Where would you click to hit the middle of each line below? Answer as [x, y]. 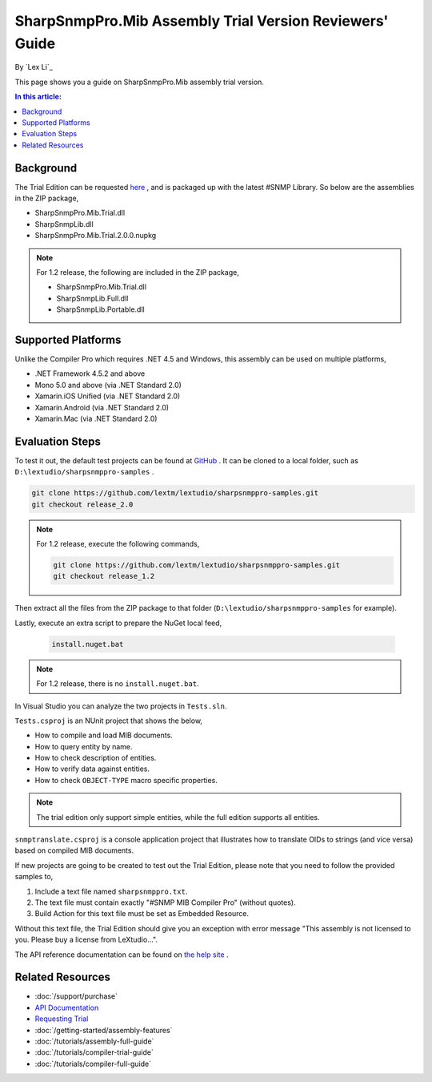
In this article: [38, 97]
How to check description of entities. [96, 758]
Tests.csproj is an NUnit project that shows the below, [109, 721]
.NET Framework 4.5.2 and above [90, 373]
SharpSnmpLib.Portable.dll [100, 309]
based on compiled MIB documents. [74, 850]
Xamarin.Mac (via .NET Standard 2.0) [96, 418]
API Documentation [67, 1007]
